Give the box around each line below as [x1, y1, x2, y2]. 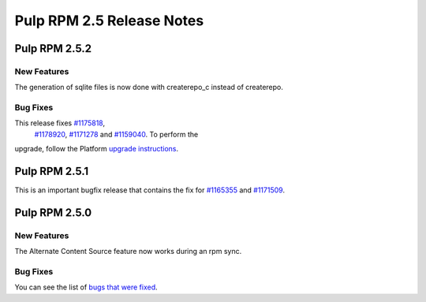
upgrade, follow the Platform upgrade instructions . [14, 144, 179, 154]
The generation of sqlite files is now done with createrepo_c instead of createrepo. [14, 83, 284, 92]
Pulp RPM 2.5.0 [14, 206, 92, 219]
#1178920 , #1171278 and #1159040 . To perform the [34, 129, 199, 139]
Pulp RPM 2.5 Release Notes [14, 12, 204, 29]
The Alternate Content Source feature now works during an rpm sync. [14, 247, 242, 256]
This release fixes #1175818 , [14, 118, 106, 128]
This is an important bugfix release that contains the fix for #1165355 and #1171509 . [14, 185, 286, 195]
